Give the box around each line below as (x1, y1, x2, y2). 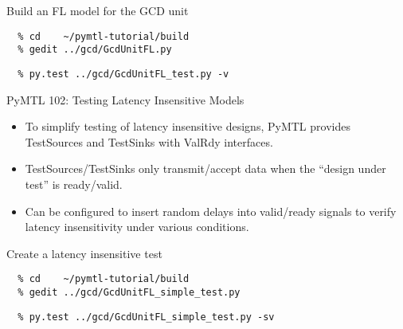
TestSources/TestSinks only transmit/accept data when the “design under (25, 160, 386, 177)
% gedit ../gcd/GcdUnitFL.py (18, 44, 172, 56)
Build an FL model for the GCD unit (6, 2, 189, 18)
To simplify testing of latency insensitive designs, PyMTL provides (25, 118, 350, 135)
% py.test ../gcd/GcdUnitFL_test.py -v (18, 68, 229, 80)
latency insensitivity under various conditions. (25, 218, 249, 235)
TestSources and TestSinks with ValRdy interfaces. (25, 133, 273, 150)
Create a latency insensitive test (6, 245, 162, 261)
